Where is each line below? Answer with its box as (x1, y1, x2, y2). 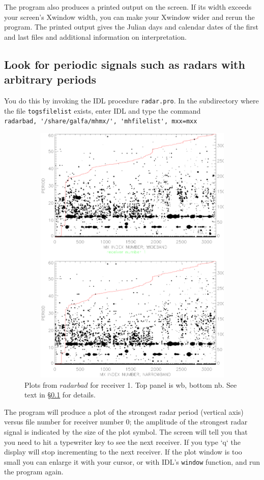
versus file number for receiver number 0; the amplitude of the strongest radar (4, 416, 248, 427)
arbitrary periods (4, 71, 97, 87)
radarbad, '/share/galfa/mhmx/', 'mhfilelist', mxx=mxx (4, 118, 197, 125)
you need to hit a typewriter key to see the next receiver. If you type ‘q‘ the (4, 436, 241, 447)
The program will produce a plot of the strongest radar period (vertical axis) (4, 406, 244, 417)
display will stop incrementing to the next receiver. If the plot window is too (4, 446, 242, 457)
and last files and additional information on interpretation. (4, 31, 187, 42)
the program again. (4, 466, 64, 477)
